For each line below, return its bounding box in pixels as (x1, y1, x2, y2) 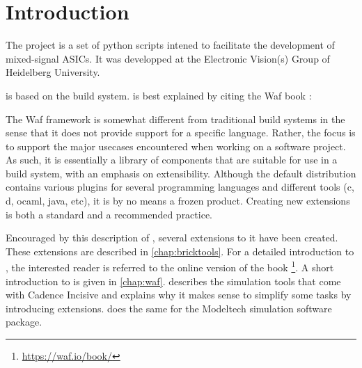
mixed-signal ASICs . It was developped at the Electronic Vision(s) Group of (6, 51, 330, 65)
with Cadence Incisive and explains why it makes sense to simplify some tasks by (6, 287, 352, 302)
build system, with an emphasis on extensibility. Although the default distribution (6, 166, 356, 180)
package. (6, 314, 42, 329)
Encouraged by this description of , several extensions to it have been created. (6, 230, 338, 245)
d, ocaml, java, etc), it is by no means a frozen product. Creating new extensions (6, 193, 350, 208)
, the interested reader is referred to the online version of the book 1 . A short (6, 258, 334, 275)
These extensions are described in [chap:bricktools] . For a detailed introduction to (6, 243, 354, 258)
